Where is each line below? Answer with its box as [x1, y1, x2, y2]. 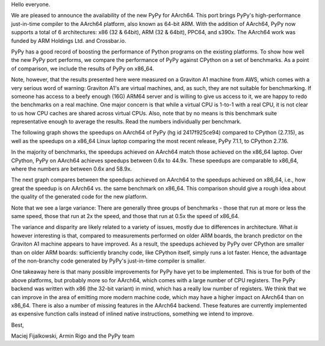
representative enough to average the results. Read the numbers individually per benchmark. [11, 118, 242, 126]
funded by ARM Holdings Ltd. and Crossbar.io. [11, 37, 126, 44]
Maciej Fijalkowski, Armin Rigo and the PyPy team [11, 332, 135, 339]
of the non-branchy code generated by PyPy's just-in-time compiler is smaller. [11, 257, 206, 264]
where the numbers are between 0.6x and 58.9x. [11, 165, 132, 172]
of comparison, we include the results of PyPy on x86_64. [11, 65, 155, 72]
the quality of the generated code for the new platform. [11, 193, 147, 201]
